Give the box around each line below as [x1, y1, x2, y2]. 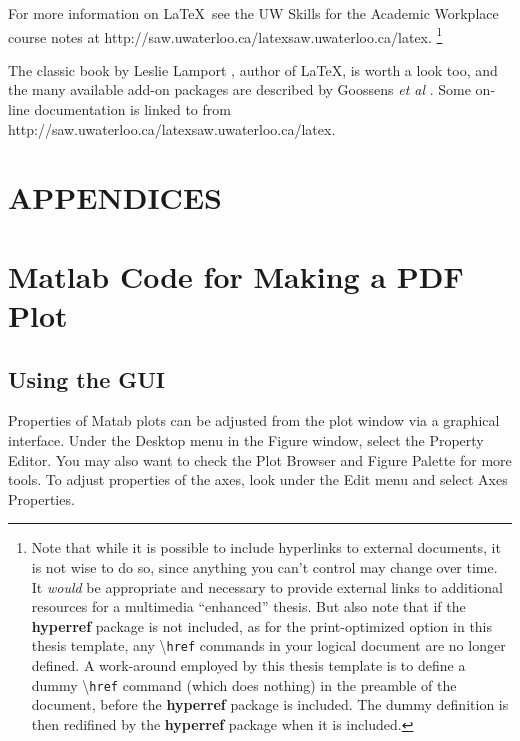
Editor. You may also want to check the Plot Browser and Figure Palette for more [8, 449, 512, 470]
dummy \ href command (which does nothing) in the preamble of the [31, 674, 457, 695]
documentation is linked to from [34, 99, 231, 120]
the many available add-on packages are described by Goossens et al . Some [8, 79, 471, 100]
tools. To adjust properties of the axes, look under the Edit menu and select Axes [8, 469, 508, 490]
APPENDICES [8, 177, 222, 218]
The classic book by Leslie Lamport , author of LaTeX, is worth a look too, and [8, 59, 498, 80]
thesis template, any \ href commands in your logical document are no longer [31, 635, 506, 656]
